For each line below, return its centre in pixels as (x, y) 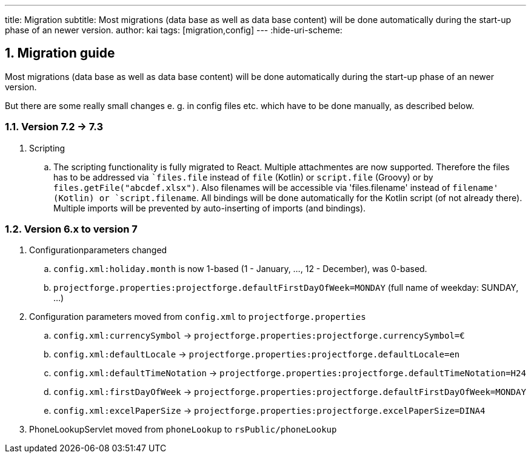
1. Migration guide (60, 53)
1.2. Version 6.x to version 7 (71, 229)
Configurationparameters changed (98, 250)
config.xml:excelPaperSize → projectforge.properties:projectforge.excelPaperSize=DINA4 (269, 411)
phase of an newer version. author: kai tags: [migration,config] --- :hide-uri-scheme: (174, 30)
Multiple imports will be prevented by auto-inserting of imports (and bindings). (210, 208)
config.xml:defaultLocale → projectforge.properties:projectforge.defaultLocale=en (257, 354)
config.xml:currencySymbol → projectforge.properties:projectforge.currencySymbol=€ (259, 336)
